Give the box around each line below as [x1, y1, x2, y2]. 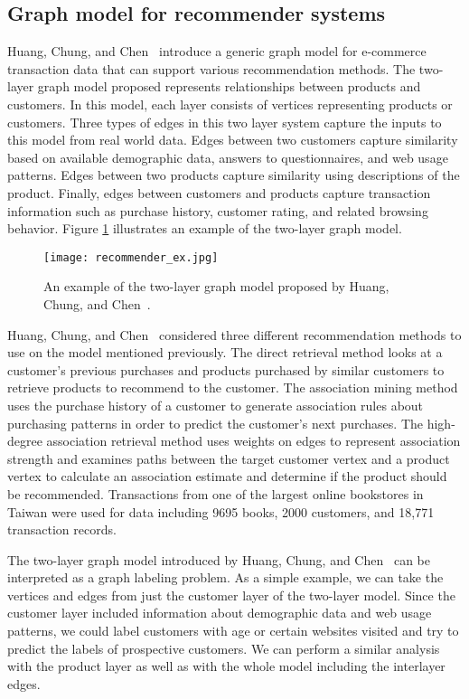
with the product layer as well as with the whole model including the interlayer [7, 656, 446, 675]
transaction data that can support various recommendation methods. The [7, 59, 416, 78]
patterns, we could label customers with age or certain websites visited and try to [7, 621, 459, 640]
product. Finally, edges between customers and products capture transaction [7, 183, 431, 202]
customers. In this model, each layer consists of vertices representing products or [7, 94, 453, 113]
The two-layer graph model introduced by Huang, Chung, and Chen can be [7, 550, 430, 569]
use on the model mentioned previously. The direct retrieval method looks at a [7, 343, 443, 362]
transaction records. [7, 520, 117, 539]
